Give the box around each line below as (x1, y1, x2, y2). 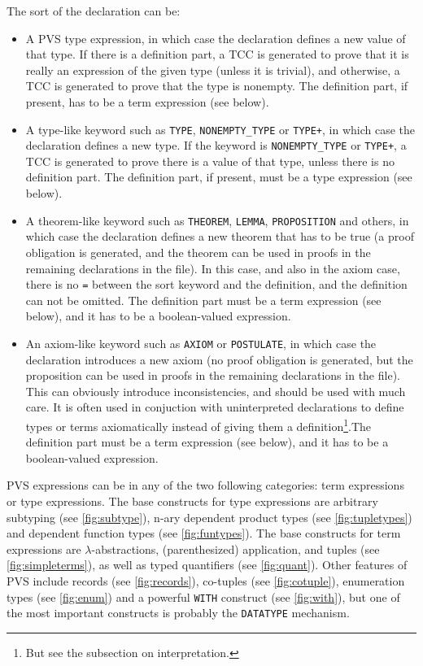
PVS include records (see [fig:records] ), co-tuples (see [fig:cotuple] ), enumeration (7, 572, 405, 589)
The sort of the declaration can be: (7, 2, 181, 19)
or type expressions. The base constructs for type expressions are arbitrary (7, 493, 378, 509)
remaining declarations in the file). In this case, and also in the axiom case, (25, 259, 400, 276)
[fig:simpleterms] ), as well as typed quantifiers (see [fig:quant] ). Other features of (7, 556, 408, 573)
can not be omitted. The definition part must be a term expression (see (25, 291, 382, 308)
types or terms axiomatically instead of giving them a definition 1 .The (25, 415, 372, 434)
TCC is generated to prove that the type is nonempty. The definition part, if (25, 77, 408, 94)
